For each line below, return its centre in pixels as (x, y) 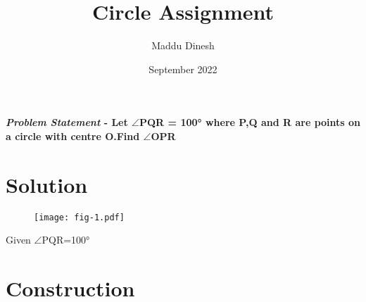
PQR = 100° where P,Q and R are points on (250, 122)
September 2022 (183, 69)
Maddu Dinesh (183, 45)
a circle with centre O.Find (73, 136)
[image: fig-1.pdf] (79, 217)
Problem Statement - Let (67, 122)
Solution (47, 184)
